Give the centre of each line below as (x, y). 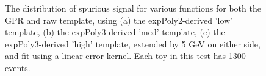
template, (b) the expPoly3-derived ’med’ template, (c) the (115, 32)
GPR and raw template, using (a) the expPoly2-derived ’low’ (119, 20)
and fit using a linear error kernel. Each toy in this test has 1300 (125, 56)
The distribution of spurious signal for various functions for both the (133, 8)
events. (18, 67)
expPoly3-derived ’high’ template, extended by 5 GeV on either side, (133, 43)
